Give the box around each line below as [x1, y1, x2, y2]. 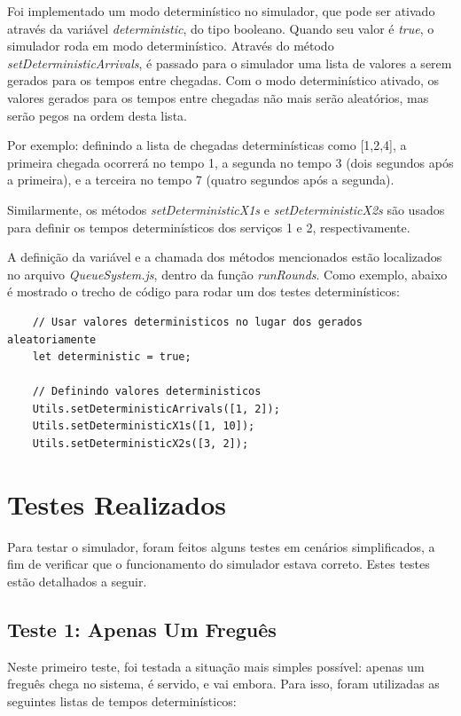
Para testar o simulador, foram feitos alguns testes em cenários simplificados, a [7, 537, 435, 555]
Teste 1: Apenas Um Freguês [7, 615, 277, 642]
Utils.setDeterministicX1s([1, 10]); [32, 420, 255, 433]
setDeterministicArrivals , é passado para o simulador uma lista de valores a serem [7, 53, 452, 72]
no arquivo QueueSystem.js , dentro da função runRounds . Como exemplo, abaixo [7, 264, 448, 283]
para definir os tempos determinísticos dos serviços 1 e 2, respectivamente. [7, 217, 410, 236]
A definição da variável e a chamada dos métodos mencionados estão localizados [7, 248, 442, 266]
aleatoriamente [7, 333, 97, 346]
